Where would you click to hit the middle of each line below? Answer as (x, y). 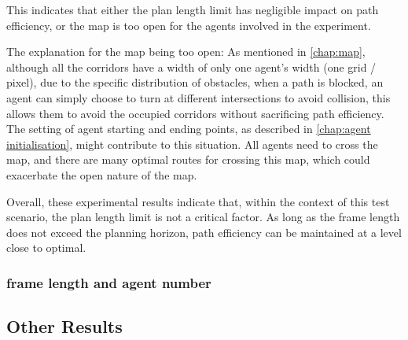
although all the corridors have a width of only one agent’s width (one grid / (191, 67)
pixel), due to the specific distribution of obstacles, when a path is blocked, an (195, 82)
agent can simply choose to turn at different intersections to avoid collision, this (198, 97)
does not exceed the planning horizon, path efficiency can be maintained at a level (204, 232)
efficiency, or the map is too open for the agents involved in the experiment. (189, 25)
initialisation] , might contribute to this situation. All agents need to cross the (192, 144)
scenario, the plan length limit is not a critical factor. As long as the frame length (203, 217)
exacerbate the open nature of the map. (102, 174)
